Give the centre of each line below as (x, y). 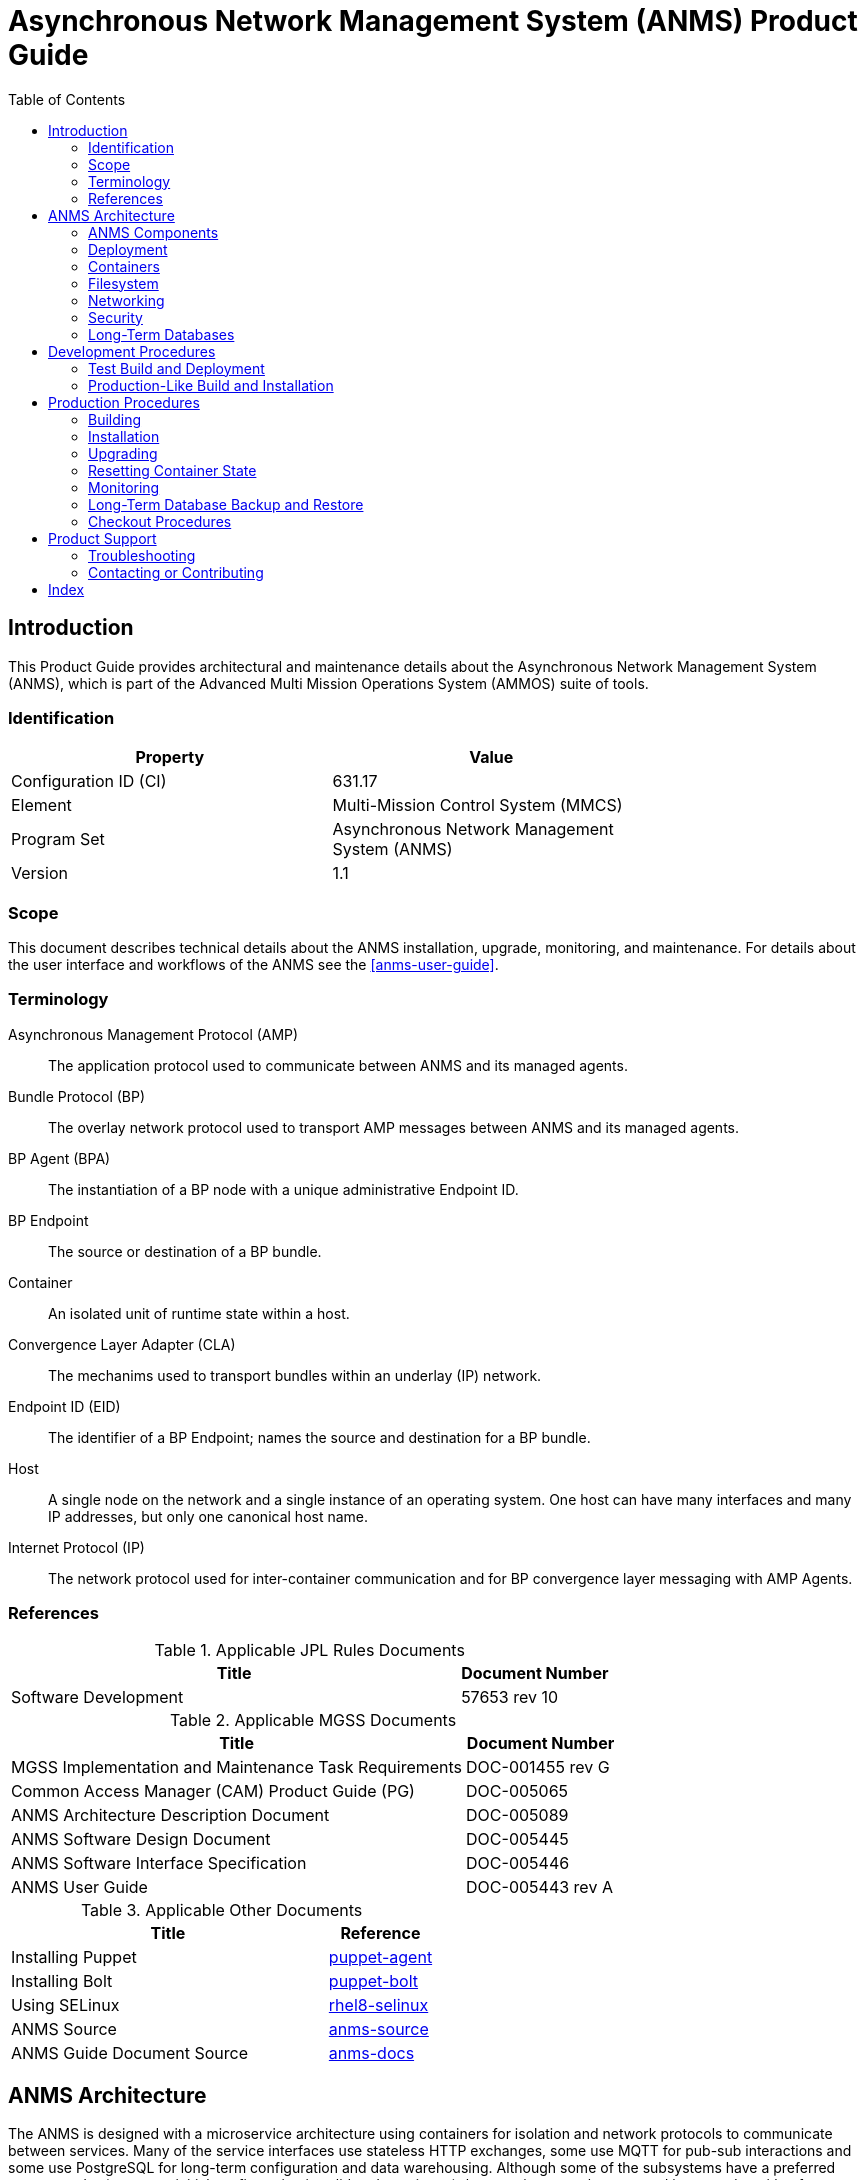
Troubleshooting (142, 555)
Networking (126, 300)
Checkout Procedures (160, 521)
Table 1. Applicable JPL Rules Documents (309, 1649)
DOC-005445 (517, 1838)
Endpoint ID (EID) (64, 1406)
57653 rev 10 (510, 1696)
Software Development (97, 1696)
